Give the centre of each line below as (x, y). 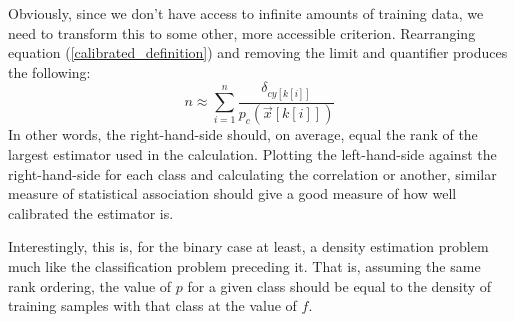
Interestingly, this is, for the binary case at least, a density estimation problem (248, 246)
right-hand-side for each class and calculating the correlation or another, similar (252, 173)
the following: (49, 71)
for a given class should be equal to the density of (339, 285)
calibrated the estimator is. (91, 212)
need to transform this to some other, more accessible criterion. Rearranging (242, 32)
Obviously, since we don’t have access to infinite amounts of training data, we (246, 13)
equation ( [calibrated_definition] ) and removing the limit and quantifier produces (258, 52)
